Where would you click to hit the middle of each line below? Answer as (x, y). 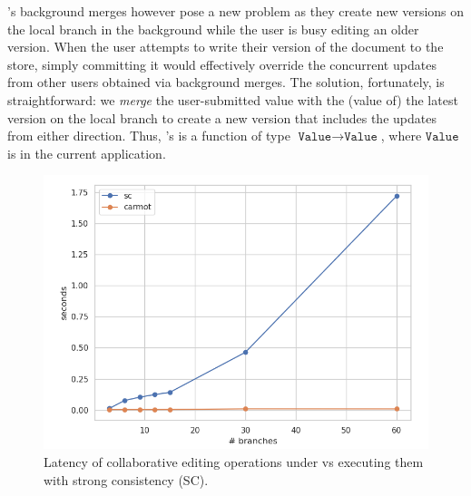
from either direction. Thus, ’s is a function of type (149, 136)
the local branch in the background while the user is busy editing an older (213, 29)
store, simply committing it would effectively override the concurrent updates (222, 64)
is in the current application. (87, 153)
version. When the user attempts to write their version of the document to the (226, 47)
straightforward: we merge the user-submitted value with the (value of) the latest (233, 99)
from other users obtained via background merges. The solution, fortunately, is (226, 82)
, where (401, 136)
